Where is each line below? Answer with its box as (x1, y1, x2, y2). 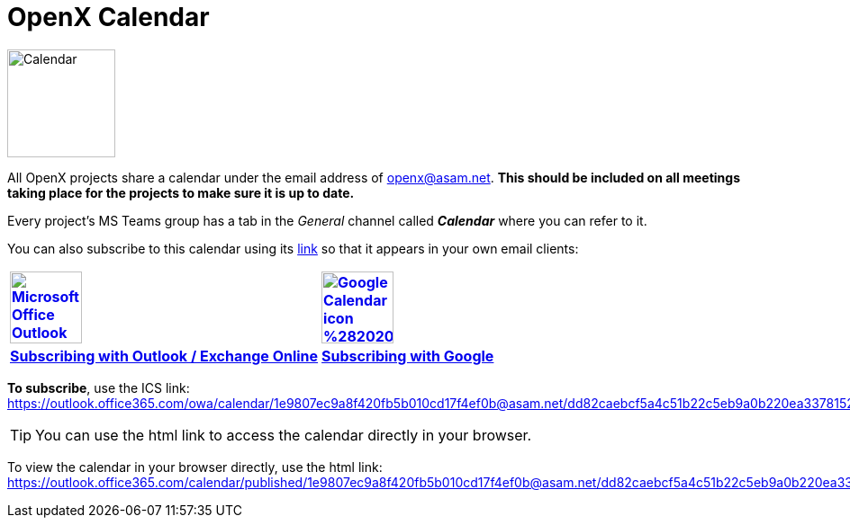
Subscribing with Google (321, 346, 494, 365)
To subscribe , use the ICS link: (7, 379, 190, 396)
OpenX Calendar (7, 2, 210, 32)
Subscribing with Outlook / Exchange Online (10, 346, 319, 365)
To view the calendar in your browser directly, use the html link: (7, 458, 383, 475)
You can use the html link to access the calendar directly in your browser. (35, 425, 532, 444)
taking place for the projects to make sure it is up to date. (7, 184, 355, 200)
